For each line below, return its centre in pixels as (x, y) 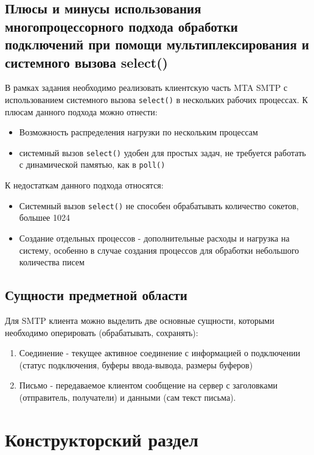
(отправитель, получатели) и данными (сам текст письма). (127, 397)
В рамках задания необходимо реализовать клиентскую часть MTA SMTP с (146, 88)
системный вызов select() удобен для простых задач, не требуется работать (162, 152)
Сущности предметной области (96, 295)
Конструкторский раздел (102, 439)
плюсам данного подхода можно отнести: (81, 111)
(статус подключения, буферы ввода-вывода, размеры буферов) (136, 364)
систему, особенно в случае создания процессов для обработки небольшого (159, 250)
